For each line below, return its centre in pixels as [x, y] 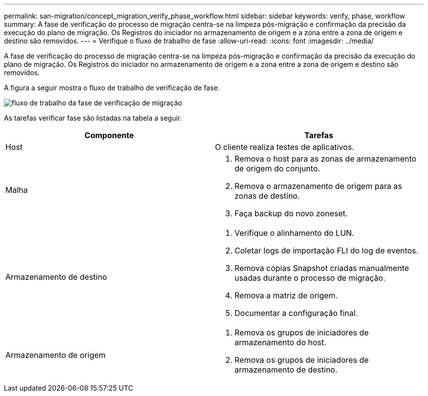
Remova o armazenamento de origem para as [318, 186]
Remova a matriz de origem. [286, 295]
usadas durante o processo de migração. [310, 278]
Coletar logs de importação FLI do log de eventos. [327, 250]
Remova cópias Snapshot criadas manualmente [322, 268]
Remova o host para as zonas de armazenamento [326, 159]
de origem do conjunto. [278, 168]
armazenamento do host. [280, 342]
